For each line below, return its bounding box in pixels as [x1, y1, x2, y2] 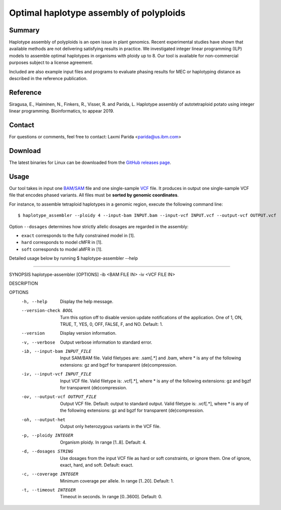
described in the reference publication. [9, 76, 88, 81]
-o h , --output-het [21, 417, 66, 422]
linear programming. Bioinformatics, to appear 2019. [9, 108, 115, 114]
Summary [9, 26, 40, 34]
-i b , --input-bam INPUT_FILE [21, 349, 92, 354]
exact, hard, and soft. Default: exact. [60, 462, 133, 468]
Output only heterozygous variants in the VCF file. [60, 423, 161, 429]
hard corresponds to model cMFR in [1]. [21, 240, 103, 245]
